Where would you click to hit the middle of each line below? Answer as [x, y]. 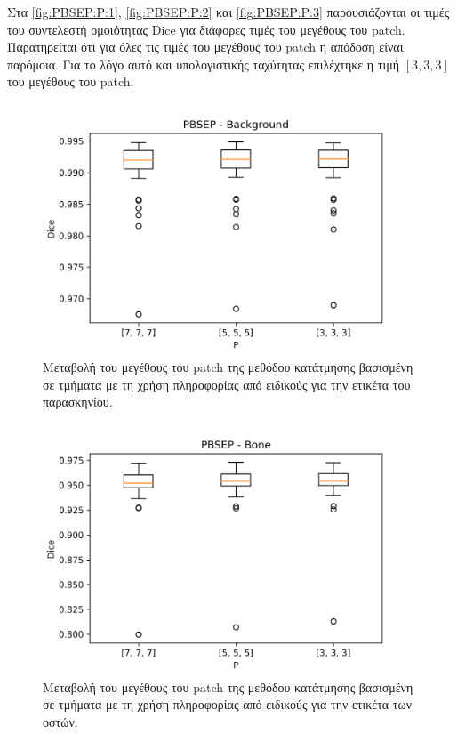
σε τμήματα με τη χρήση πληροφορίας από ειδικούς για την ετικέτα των [227, 704]
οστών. [60, 721]
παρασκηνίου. [78, 402]
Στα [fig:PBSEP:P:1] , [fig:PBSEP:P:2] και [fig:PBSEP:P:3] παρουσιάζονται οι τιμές [228, 12]
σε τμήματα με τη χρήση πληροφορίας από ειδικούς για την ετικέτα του [227, 384]
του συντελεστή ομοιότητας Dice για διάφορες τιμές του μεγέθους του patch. [206, 29]
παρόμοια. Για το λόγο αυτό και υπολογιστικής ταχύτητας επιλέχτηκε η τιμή [204, 64]
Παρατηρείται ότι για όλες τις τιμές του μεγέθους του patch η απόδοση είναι [205, 47]
